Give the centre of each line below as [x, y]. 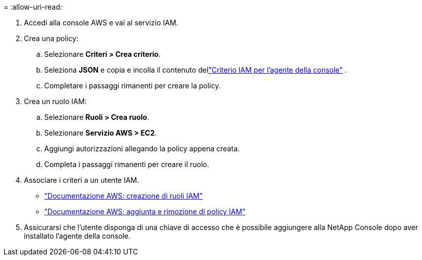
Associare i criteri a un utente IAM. [82, 180]
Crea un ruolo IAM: [55, 101]
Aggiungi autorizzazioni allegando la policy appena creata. [142, 149]
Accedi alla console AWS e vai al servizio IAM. [101, 23]
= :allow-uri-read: [33, 7]
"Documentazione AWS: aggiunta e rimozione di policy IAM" [145, 212]
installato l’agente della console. [77, 236]
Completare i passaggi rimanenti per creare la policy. [133, 86]
